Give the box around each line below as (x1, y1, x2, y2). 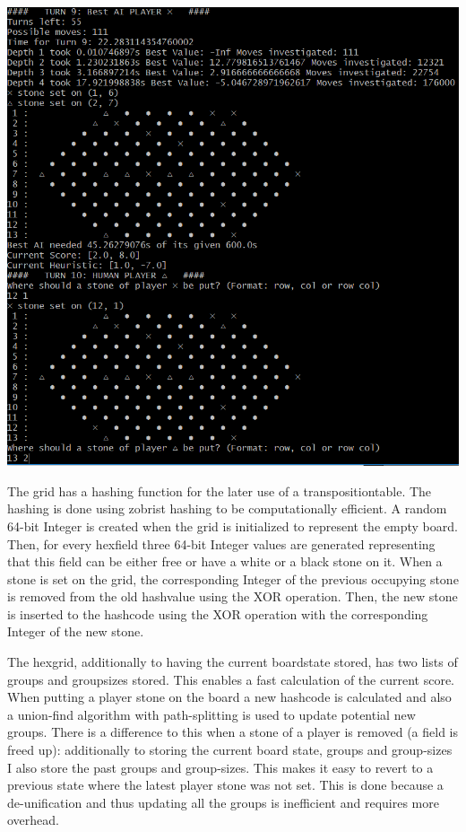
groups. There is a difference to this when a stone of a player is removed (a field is (7, 723, 459, 741)
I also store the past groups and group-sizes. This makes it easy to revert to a (7, 758, 434, 776)
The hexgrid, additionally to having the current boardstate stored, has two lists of (7, 652, 458, 671)
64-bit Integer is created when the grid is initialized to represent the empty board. (7, 516, 458, 535)
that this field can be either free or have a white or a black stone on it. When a (7, 552, 443, 571)
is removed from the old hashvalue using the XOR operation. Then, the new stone (7, 587, 458, 606)
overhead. (7, 810, 59, 829)
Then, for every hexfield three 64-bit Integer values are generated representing (7, 534, 436, 553)
